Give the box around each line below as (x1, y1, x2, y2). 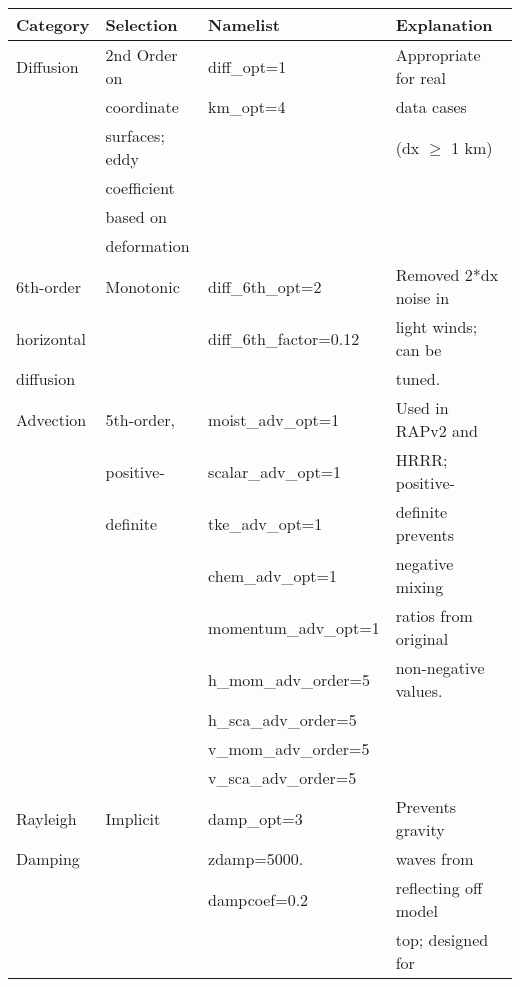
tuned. (395, 367, 441, 390)
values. (395, 679, 443, 702)
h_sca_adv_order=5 (208, 708, 357, 731)
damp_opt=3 (208, 806, 303, 830)
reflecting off (395, 876, 483, 899)
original (395, 627, 449, 650)
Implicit (105, 806, 161, 830)
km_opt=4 (208, 95, 286, 118)
